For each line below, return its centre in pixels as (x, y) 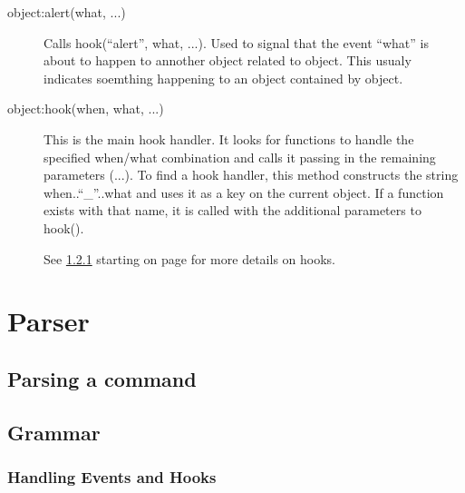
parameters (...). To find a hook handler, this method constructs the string (251, 175)
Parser (48, 321)
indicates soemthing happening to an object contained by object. (223, 78)
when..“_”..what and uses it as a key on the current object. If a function (244, 192)
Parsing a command (102, 378)
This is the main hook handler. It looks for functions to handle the (229, 138)
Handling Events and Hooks (112, 476)
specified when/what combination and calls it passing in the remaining (240, 157)
